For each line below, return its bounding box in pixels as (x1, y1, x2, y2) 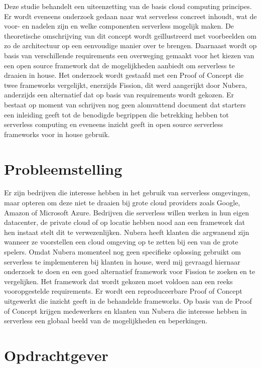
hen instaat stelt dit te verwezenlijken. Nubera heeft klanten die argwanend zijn (4, 226, 249, 237)
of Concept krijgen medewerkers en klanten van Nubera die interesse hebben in (4, 305, 247, 316)
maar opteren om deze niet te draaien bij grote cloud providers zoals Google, (4, 197, 240, 208)
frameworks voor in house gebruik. (4, 129, 110, 139)
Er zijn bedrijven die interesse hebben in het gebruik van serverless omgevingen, (4, 187, 250, 198)
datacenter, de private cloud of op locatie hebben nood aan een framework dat (4, 217, 245, 227)
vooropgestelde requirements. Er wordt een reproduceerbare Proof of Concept (4, 286, 242, 296)
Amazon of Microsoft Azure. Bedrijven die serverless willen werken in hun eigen (4, 207, 249, 217)
